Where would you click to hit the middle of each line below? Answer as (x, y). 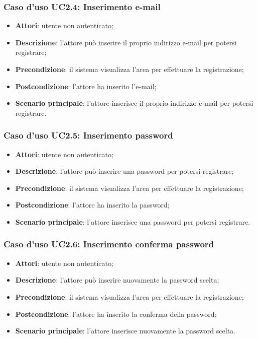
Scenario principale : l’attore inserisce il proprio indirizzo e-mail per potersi (134, 103)
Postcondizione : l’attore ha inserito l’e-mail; (86, 86)
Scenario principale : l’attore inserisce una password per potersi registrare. (133, 221)
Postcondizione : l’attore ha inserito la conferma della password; (116, 314)
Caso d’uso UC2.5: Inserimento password (88, 135)
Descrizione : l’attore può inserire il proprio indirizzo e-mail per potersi (126, 42)
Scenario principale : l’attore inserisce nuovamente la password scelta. (125, 331)
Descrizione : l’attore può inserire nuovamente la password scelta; (117, 280)
